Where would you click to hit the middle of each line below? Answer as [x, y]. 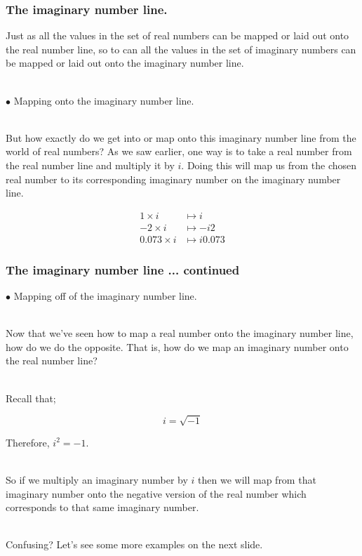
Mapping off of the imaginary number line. [105, 296]
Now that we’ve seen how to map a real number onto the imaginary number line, [180, 333]
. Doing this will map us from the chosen [269, 165]
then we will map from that [257, 479]
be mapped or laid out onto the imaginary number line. [125, 63]
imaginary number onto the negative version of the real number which [156, 493]
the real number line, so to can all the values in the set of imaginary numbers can [181, 49]
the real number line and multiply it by [90, 165]
